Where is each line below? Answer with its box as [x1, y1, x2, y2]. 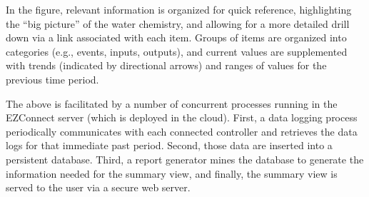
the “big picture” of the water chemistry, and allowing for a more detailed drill [6, 16, 350, 31]
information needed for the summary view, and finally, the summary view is [6, 166, 338, 181]
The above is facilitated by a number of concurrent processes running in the [6, 96, 338, 111]
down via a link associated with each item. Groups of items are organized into [6, 30, 347, 45]
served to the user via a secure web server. [6, 180, 191, 195]
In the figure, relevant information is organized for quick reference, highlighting [6, 2, 352, 16]
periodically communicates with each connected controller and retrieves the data [6, 123, 358, 138]
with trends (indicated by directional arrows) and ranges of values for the [6, 58, 327, 73]
